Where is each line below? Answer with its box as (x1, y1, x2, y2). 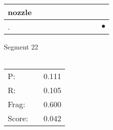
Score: (8, 113, 28, 124)
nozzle (8, 6, 32, 17)
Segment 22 (4, 42, 38, 51)
